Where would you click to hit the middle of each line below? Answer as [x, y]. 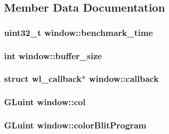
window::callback [124, 79]
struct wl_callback [43, 79]
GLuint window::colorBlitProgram [75, 125]
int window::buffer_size [53, 55]
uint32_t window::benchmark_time [79, 32]
